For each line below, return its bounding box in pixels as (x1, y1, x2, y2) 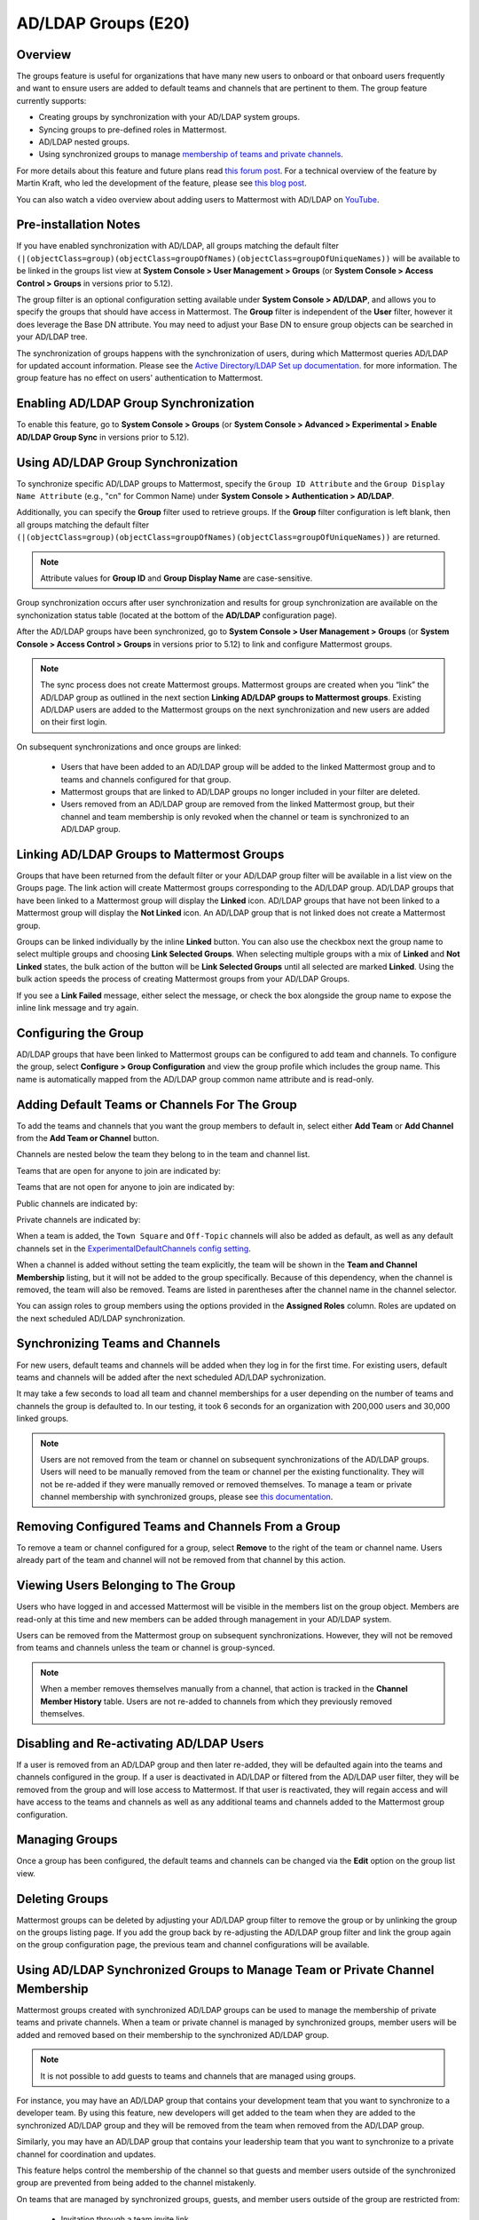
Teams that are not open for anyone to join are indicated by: (16, 1182, 235, 1193)
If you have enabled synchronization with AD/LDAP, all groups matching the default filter (16, 241, 339, 251)
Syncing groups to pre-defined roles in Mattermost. (38, 124, 227, 135)
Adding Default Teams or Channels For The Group (16, 1097, 297, 1112)
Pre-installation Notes (16, 218, 141, 233)
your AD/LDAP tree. (16, 331, 88, 342)
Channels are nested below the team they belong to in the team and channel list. (16, 1149, 310, 1160)
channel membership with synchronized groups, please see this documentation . (40, 1492, 334, 1502)
